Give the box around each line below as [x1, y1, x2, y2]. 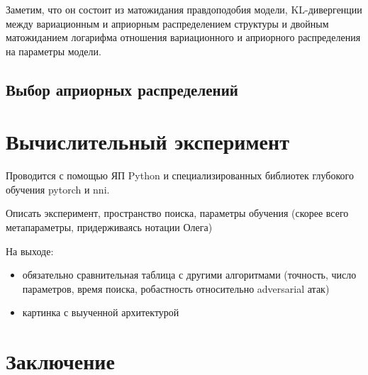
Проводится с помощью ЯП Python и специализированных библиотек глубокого [6, 168, 354, 183]
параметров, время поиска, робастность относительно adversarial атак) [22, 281, 330, 296]
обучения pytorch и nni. [6, 181, 110, 196]
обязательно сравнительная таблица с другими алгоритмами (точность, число [22, 267, 357, 282]
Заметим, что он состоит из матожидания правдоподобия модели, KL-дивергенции [6, 2, 362, 16]
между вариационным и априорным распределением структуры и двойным [6, 16, 329, 30]
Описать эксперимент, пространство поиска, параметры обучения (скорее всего [6, 206, 349, 220]
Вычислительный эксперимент [6, 127, 289, 156]
